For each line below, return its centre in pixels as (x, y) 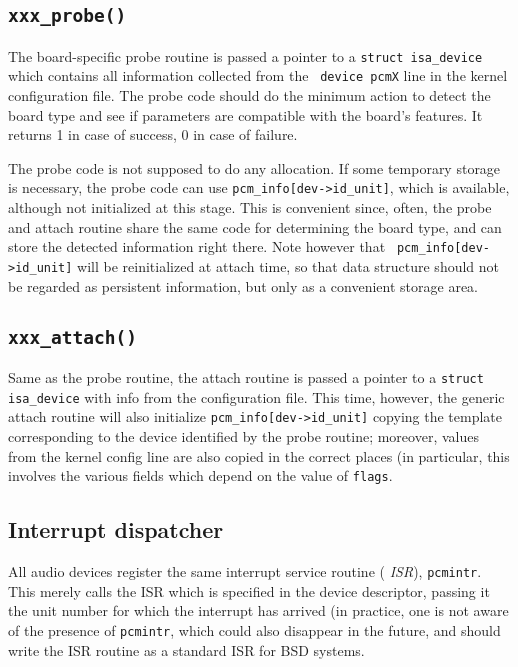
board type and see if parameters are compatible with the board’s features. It (245, 114)
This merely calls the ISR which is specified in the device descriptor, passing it (249, 590)
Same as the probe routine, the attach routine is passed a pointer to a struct (246, 377)
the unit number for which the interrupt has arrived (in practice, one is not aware (258, 610)
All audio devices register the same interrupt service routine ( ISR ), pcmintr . (245, 571)
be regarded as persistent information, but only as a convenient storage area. (243, 285)
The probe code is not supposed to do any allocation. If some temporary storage (254, 167)
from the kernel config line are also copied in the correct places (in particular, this (259, 455)
